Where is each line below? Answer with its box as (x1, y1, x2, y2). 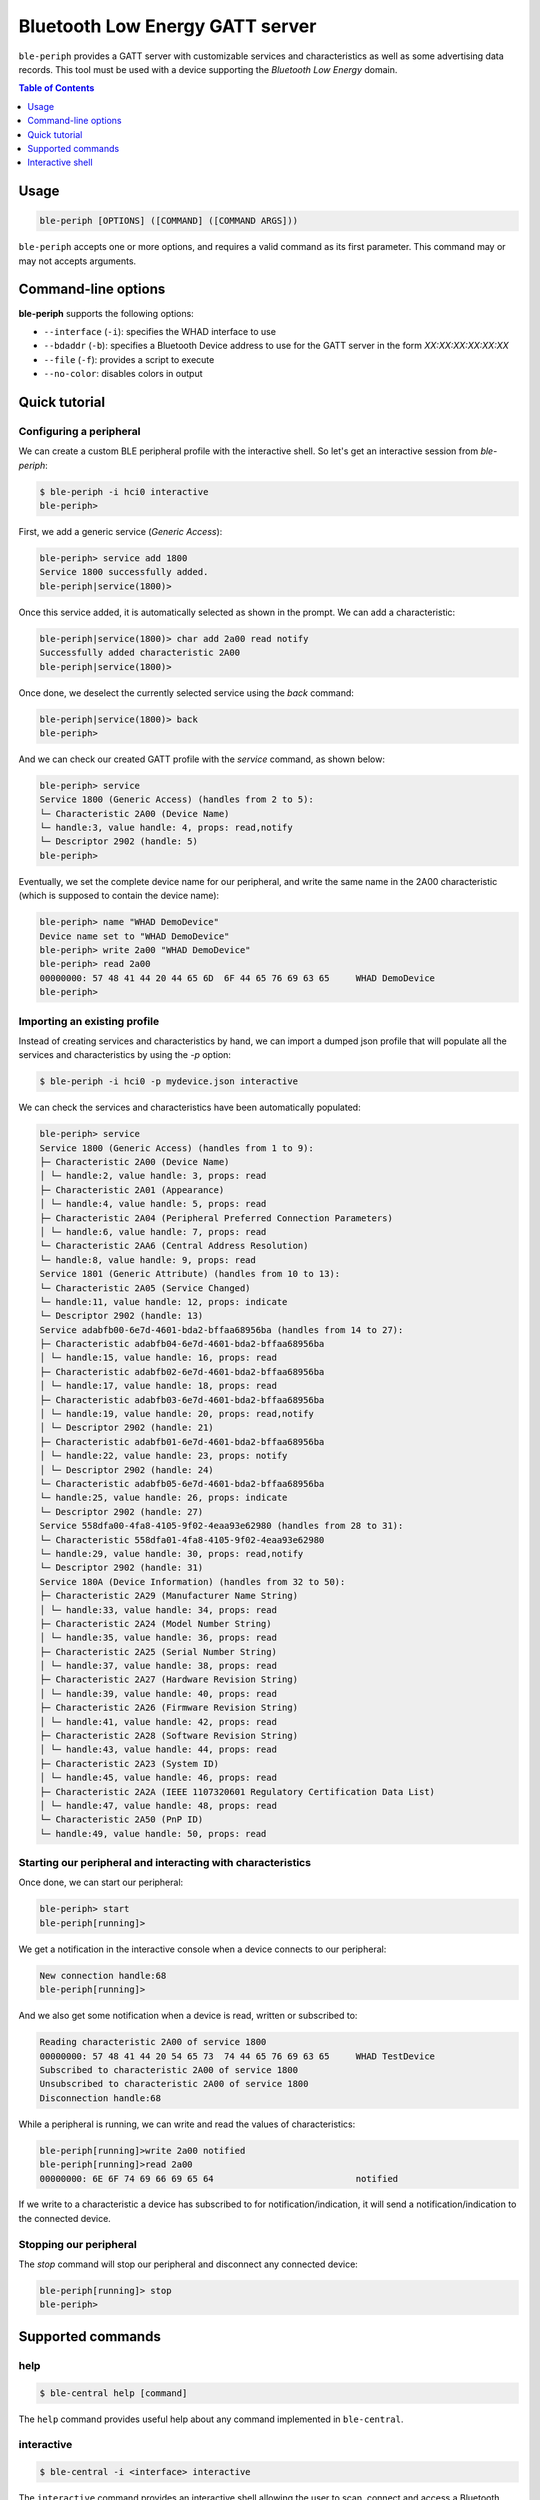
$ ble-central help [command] (39, 2387, 188, 2399)
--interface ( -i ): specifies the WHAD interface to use (43, 325, 277, 337)
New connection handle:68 (39, 1970, 167, 1981)
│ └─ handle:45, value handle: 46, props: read (39, 1772, 277, 1784)
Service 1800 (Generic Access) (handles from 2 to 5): (39, 794, 314, 805)
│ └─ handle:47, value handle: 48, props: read (39, 1800, 277, 1811)
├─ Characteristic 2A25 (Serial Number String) (39, 1646, 277, 1657)
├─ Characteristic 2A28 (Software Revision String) (39, 1730, 299, 1742)
